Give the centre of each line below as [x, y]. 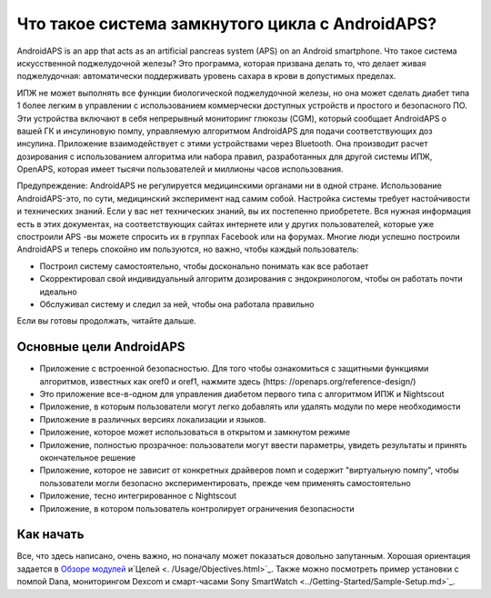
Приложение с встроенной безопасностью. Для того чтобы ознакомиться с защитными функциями [234, 369]
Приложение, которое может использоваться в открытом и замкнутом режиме [195, 433]
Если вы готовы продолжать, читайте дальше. [107, 321]
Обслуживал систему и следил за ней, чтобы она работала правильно [177, 304]
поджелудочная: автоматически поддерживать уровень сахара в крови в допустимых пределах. [206, 76]
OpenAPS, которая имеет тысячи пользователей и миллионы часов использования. [180, 169]
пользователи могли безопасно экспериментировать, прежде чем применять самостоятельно [225, 483]
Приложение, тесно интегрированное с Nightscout [138, 496]
